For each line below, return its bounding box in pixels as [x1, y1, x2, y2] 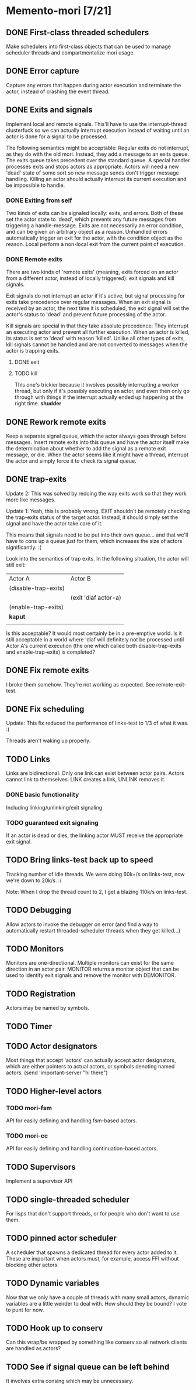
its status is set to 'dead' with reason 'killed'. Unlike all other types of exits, [6, 335, 185, 342]
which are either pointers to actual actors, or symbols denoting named [6, 1063, 175, 1070]
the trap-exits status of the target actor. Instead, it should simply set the [6, 514, 178, 521]
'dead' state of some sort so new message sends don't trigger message [6, 169, 179, 176]
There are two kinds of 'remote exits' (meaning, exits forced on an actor [6, 268, 179, 276]
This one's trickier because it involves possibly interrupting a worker [14, 381, 179, 388]
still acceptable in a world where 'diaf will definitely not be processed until [6, 636, 184, 643]
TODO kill [14, 370, 38, 377]
